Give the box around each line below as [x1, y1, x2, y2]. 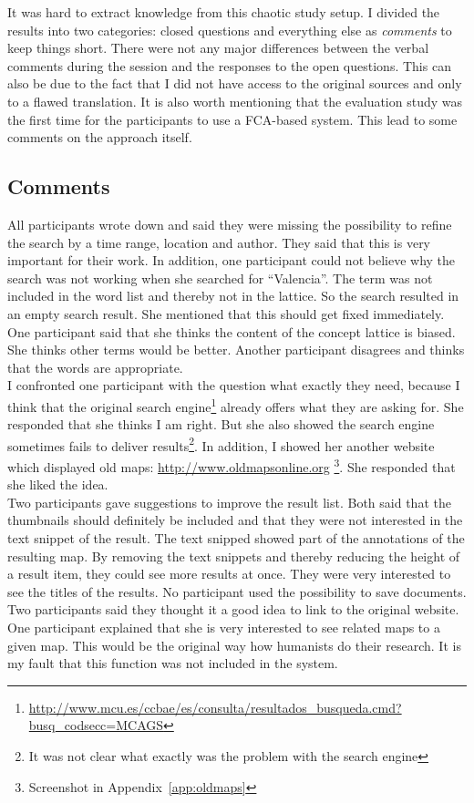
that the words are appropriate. [7, 357, 183, 376]
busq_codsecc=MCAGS [28, 715, 164, 735]
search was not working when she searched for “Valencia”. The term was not [7, 268, 433, 287]
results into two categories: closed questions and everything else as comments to [7, 20, 452, 39]
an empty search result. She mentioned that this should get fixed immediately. [7, 304, 445, 323]
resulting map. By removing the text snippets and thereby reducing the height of [7, 546, 460, 565]
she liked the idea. [7, 475, 108, 494]
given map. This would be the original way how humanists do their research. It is [7, 635, 461, 654]
